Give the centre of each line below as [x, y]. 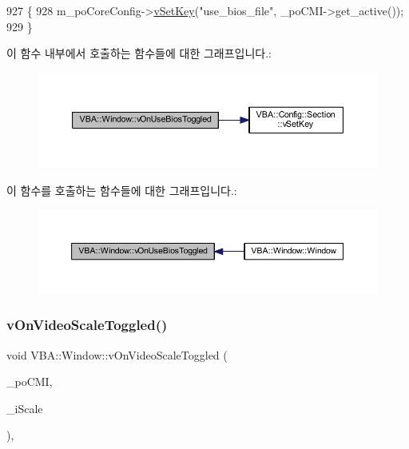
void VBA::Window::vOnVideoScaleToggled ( [117, 354]
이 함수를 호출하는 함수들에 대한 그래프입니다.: [122, 190]
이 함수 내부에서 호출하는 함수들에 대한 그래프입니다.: [139, 53]
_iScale [25, 408]
